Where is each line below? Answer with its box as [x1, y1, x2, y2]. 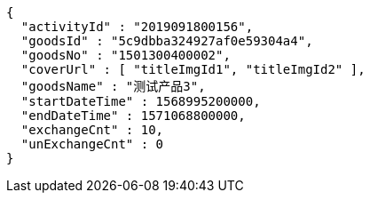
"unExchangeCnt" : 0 [20, 137, 164, 151]
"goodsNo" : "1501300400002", [20, 48, 231, 62]
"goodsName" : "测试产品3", [20, 79, 206, 93]
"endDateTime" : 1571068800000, [20, 108, 246, 123]
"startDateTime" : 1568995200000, [20, 94, 261, 108]
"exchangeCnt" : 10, [20, 123, 164, 137]
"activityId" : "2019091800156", [20, 20, 254, 34]
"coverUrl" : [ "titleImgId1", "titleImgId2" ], [20, 62, 366, 76]
